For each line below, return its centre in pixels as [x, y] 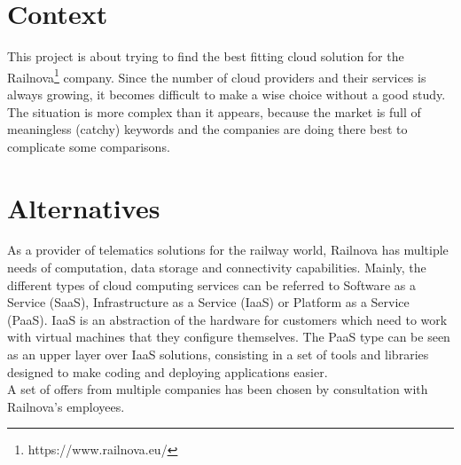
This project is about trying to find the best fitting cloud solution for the [206, 56]
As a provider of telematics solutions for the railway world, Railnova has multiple [228, 250]
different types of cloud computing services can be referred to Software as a [211, 284]
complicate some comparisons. [89, 146]
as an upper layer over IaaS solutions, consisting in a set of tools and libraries [218, 355]
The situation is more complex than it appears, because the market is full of [214, 111]
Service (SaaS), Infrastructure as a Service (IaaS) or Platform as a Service [208, 302]
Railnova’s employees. [66, 406]
